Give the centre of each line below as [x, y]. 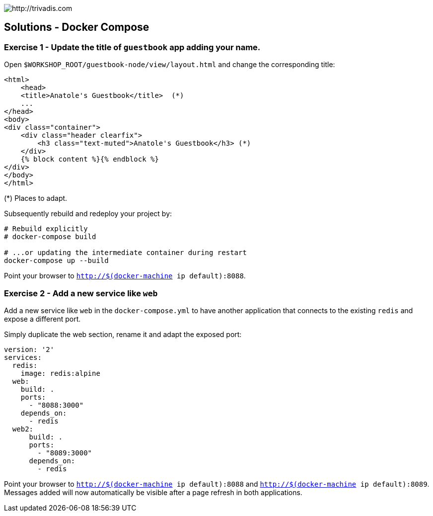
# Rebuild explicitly [46, 229]
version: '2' [29, 349]
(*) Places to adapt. [36, 198]
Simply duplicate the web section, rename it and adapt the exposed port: [123, 334]
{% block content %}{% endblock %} [90, 159]
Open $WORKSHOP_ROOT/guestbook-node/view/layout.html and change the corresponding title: [170, 65]
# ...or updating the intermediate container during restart [125, 253]
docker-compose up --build [56, 261]
